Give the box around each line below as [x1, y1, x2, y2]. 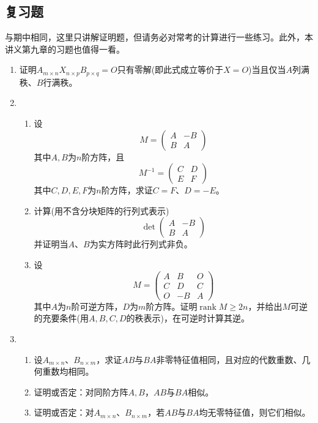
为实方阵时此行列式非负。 [89, 238, 193, 250]
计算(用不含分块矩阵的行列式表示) [34, 204, 169, 217]
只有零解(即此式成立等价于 [117, 63, 224, 76]
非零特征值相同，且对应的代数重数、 [156, 353, 302, 365]
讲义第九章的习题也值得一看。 [5, 42, 125, 55]
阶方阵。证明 [146, 299, 198, 312]
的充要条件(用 [34, 312, 89, 324]
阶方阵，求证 [101, 184, 153, 197]
